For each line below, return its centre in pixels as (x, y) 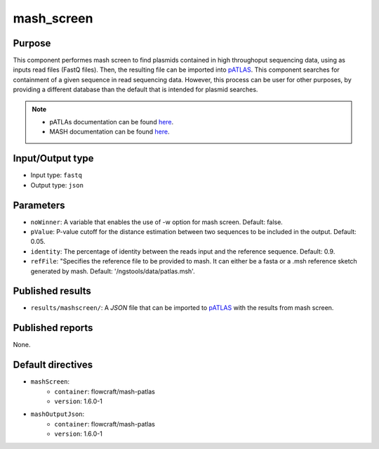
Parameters (39, 205)
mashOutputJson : (58, 414)
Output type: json (57, 185)
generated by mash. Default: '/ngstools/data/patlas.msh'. (113, 271)
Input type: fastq (56, 175)
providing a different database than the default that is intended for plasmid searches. (135, 90)
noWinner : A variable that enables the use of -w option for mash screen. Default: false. (157, 222)
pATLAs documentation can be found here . (112, 122)
